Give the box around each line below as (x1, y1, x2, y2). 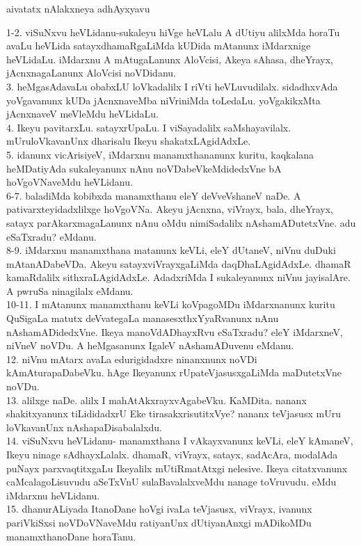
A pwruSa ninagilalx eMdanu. (6, 283, 134, 298)
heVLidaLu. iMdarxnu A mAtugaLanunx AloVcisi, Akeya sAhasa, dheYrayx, (6, 51, 333, 66)
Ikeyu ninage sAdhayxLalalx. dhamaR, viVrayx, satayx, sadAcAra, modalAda (6, 447, 338, 461)
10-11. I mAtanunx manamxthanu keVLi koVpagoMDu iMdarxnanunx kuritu (6, 297, 335, 312)
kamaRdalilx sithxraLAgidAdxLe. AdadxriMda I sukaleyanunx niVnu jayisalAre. (6, 270, 351, 284)
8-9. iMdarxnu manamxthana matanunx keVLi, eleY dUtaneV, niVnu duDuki (6, 243, 336, 257)
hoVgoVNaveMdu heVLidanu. (6, 175, 133, 189)
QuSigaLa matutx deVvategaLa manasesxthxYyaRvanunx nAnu (6, 311, 279, 326)
